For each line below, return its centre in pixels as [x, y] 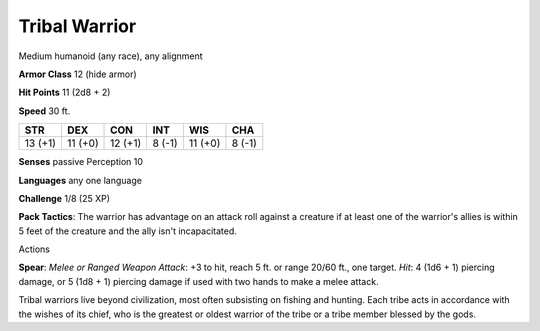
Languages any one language [80, 180]
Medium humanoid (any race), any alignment [111, 56]
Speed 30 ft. [44, 111]
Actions [34, 249]
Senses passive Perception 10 [81, 162]
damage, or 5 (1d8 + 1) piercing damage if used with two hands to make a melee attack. [198, 281]
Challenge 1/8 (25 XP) [64, 198]
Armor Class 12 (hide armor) [77, 74]
